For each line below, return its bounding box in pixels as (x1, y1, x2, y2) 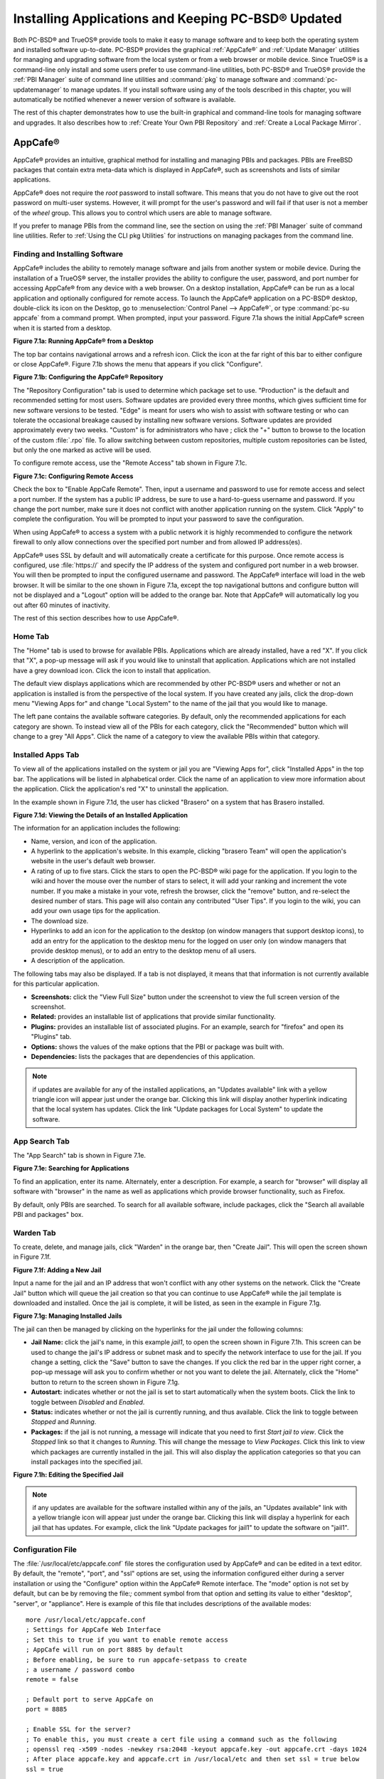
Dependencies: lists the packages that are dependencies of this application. (31, 1052, 255, 1060)
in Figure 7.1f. (13, 1252, 51, 1261)
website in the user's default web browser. (31, 857, 156, 865)
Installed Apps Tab (13, 749, 80, 759)
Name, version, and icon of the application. (31, 837, 157, 845)
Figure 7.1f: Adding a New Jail (13, 1265, 102, 1274)
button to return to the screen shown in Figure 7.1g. (31, 1378, 180, 1386)
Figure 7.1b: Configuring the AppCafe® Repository (13, 373, 164, 381)
